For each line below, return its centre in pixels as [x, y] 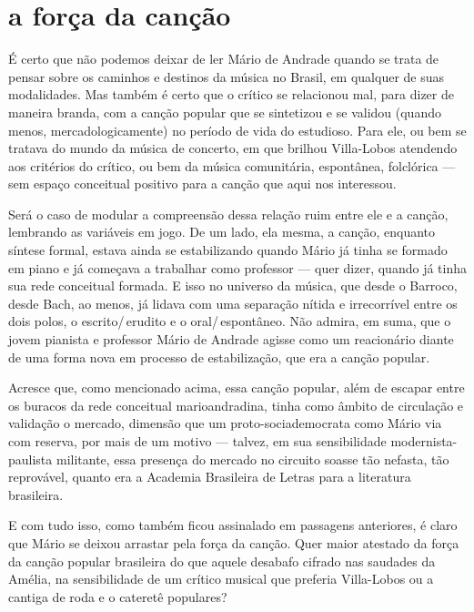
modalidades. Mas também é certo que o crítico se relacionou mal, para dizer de [231, 94]
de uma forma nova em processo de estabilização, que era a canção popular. [219, 357]
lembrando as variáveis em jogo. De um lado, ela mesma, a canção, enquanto [222, 232]
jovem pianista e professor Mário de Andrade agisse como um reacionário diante [231, 339]
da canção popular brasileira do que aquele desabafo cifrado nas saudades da [222, 561]
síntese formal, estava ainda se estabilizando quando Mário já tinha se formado [228, 250]
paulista [30, 459]
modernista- [424, 441]
